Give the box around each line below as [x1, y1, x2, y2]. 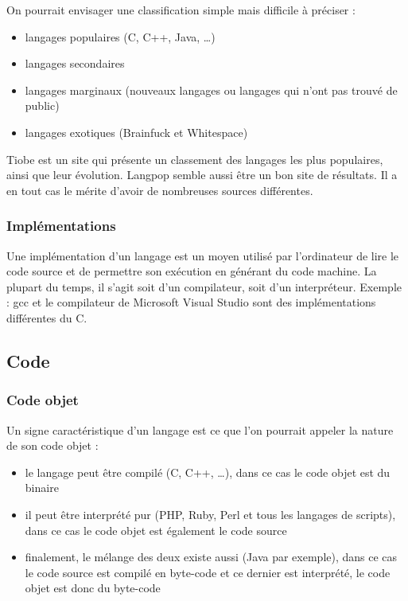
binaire [25, 479, 59, 496]
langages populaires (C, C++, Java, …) [25, 28, 216, 45]
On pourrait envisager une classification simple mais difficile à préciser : [6, 2, 356, 18]
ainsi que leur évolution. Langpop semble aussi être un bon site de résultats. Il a [6, 166, 398, 183]
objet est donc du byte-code [25, 580, 161, 596]
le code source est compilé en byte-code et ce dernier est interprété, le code [25, 564, 391, 580]
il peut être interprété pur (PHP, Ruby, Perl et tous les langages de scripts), [25, 505, 396, 522]
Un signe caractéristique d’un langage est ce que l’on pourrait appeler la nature [6, 421, 394, 438]
